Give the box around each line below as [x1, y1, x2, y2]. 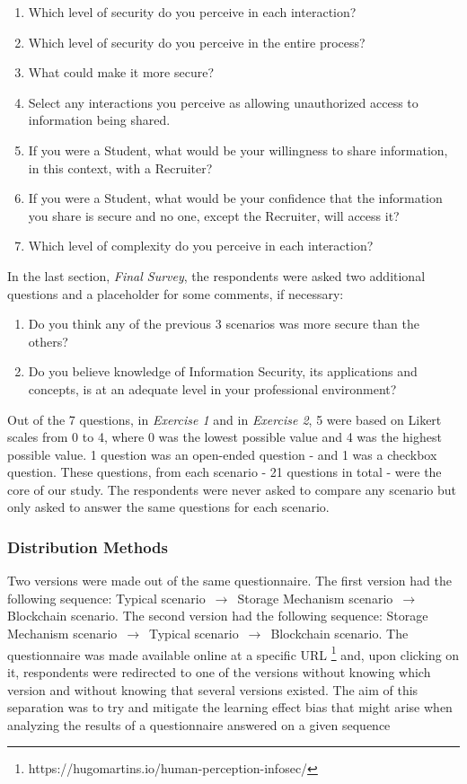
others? [28, 331, 68, 350]
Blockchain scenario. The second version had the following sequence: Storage [7, 606, 428, 625]
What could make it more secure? [28, 63, 215, 82]
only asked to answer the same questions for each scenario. [7, 498, 330, 516]
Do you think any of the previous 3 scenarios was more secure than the [28, 314, 419, 333]
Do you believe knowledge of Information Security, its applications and [28, 362, 418, 381]
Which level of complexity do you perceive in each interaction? [28, 236, 374, 255]
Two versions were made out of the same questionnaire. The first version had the [7, 571, 452, 590]
